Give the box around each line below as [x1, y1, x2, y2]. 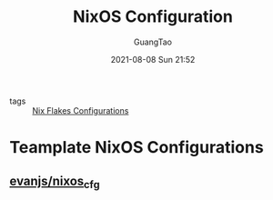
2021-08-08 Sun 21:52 [110, 54, 196, 65]
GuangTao [133, 36, 173, 47]
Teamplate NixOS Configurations [9, 137, 264, 158]
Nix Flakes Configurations [32, 105, 129, 115]
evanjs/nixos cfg [9, 173, 100, 191]
